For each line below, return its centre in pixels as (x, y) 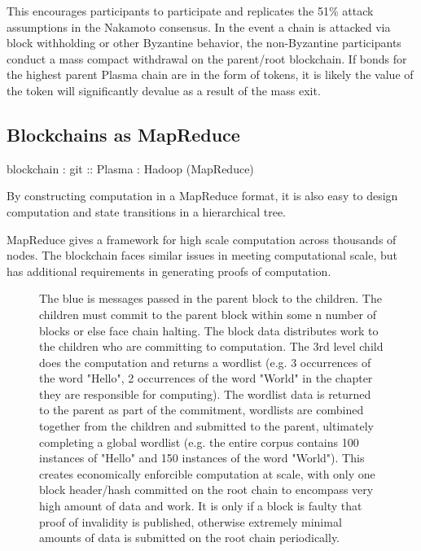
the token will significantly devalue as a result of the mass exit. (164, 90)
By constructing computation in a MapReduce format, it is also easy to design (202, 196)
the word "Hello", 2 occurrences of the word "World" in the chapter (206, 378)
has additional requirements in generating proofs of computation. (169, 271)
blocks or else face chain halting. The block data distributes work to (209, 330)
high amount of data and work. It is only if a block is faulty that (201, 506)
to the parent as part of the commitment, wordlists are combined (202, 410)
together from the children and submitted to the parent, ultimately (206, 426)
